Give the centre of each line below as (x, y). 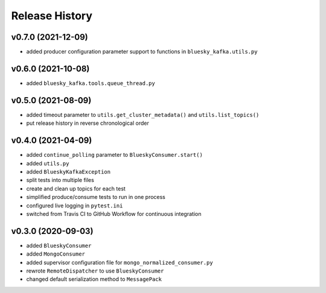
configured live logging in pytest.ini (75, 206)
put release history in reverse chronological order (88, 123)
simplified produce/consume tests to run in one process (96, 197)
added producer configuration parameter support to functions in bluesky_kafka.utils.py (142, 52)
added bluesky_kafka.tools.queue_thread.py (91, 83)
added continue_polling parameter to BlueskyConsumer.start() (115, 155)
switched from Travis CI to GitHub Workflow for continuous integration (114, 213)
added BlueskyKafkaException (69, 171)
